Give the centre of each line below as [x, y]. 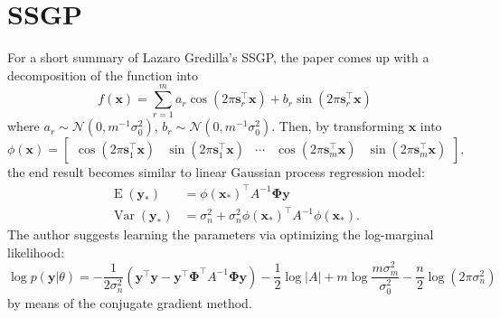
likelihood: [36, 252]
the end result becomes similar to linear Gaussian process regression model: [216, 172]
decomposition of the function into [103, 75]
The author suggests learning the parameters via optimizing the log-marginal [221, 234]
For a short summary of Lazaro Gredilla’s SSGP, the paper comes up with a [218, 57]
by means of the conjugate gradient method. [130, 302]
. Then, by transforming [338, 126]
